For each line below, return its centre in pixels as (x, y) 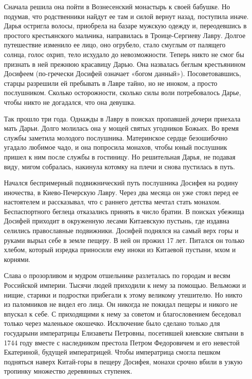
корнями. (17, 259)
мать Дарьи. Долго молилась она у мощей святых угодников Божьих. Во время (121, 128)
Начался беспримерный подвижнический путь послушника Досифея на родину (121, 183)
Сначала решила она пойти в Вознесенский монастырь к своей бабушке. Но (117, 6)
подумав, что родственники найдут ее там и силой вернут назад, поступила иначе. (126, 16)
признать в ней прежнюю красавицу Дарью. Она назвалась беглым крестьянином (125, 64)
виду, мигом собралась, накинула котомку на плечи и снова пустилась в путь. (120, 166)
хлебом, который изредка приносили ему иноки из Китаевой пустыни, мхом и (120, 249)
